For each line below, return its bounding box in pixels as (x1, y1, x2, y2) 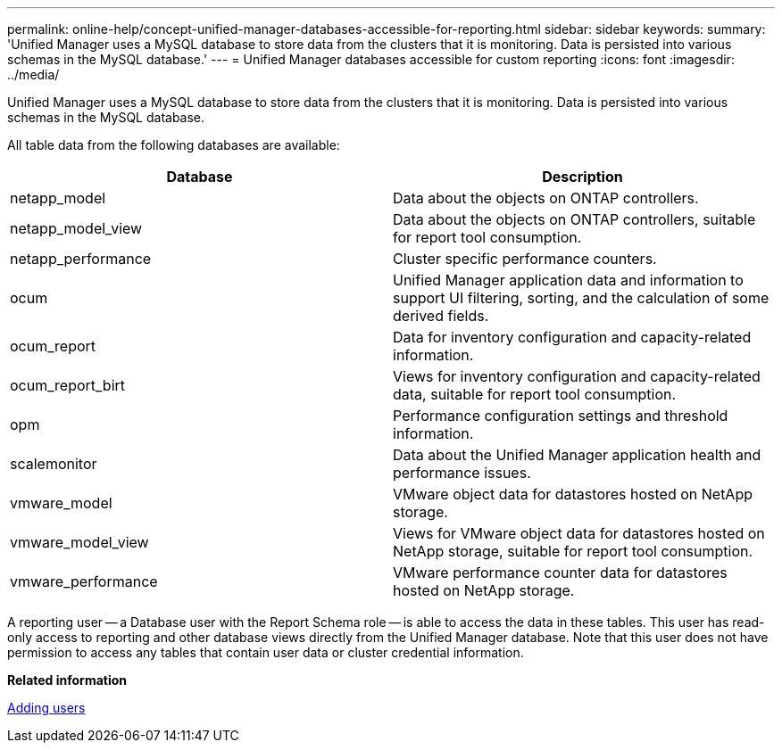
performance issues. (393, 464, 531, 482)
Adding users (7, 700, 86, 715)
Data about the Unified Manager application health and (393, 446, 761, 464)
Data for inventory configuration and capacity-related (393, 328, 752, 346)
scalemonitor (10, 455, 97, 473)
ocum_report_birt (10, 376, 126, 394)
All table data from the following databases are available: (7, 137, 340, 152)
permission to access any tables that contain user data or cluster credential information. (7, 645, 524, 660)
